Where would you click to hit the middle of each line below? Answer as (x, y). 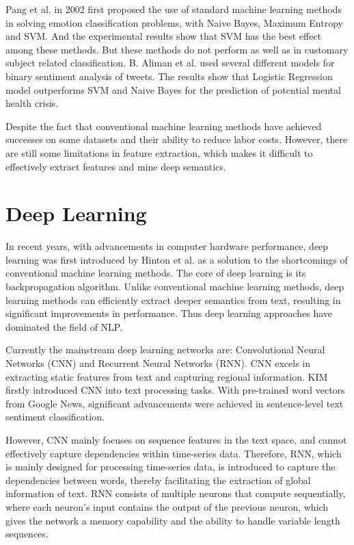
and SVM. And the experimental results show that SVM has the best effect (164, 36)
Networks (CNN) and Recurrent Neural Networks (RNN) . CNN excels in (158, 363)
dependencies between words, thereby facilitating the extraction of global (158, 480)
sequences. (27, 534)
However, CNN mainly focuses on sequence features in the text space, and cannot (176, 439)
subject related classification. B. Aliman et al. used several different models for (170, 63)
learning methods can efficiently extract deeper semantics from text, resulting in (173, 300)
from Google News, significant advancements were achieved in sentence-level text (175, 403)
